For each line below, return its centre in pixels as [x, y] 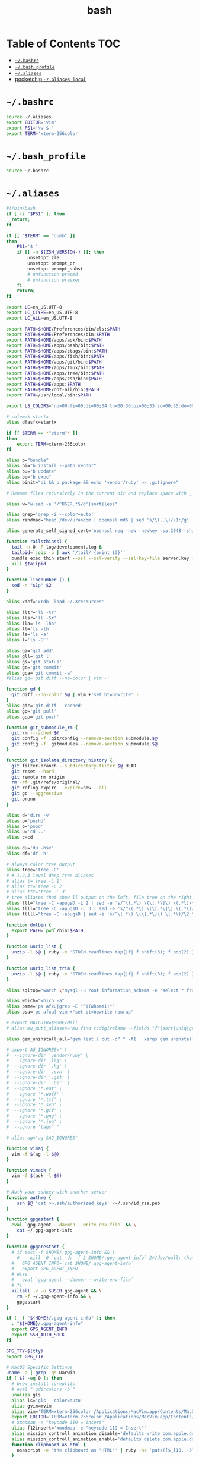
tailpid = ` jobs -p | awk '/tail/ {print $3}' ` [69, 553]
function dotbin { [29, 925]
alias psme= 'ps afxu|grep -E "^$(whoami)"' [61, 1006]
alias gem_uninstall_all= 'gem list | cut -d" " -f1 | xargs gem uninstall [100, 1039]
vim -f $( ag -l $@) [36, 1154]
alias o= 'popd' [25, 826]
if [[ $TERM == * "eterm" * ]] [42, 433]
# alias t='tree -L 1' [34, 881]
